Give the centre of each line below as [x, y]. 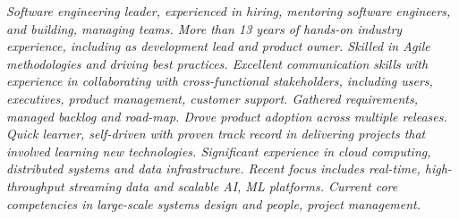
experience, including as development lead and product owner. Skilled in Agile [218, 46]
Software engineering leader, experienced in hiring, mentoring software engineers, [229, 11]
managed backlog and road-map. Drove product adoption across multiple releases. [227, 116]
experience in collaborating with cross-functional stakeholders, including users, [220, 81]
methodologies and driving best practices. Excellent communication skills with [217, 63]
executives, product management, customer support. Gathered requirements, [212, 98]
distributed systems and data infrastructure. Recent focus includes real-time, [213, 168]
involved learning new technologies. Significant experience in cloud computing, [219, 151]
